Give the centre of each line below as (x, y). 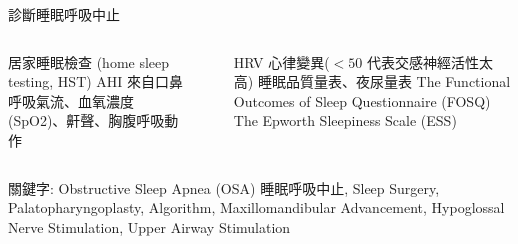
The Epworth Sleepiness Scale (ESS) (345, 120)
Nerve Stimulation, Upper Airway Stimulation (149, 226)
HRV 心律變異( (281, 61)
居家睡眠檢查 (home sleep (89, 61)
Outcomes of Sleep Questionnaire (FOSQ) (362, 100)
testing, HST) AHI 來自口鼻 (96, 81)
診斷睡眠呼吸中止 (64, 14)
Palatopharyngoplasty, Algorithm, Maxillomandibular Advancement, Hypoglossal (256, 207)
